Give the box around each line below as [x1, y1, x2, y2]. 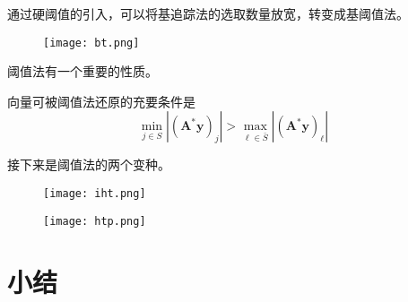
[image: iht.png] [43, 187, 146, 201]
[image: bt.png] [43, 36, 140, 49]
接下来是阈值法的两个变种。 [7, 155, 170, 174]
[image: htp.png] [43, 214, 146, 228]
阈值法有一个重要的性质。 [7, 62, 158, 81]
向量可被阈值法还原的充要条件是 [7, 91, 195, 110]
